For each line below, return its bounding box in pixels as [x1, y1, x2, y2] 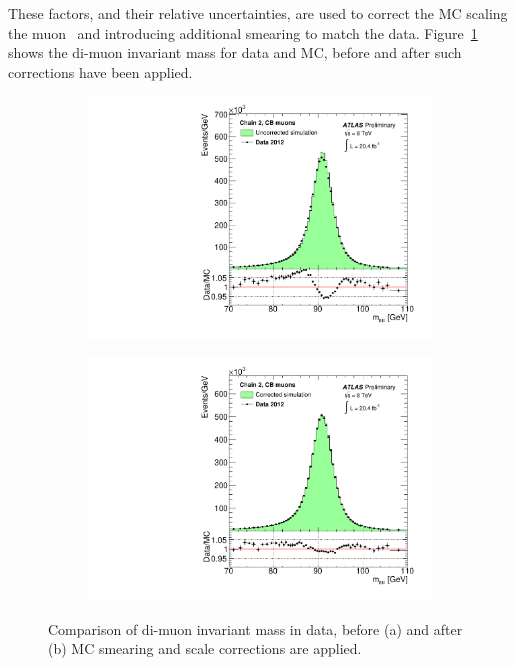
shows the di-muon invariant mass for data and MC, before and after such [8, 42, 462, 63]
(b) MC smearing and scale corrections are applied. [48, 638, 362, 659]
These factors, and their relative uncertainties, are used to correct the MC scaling [8, 3, 508, 23]
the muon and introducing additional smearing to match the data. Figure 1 [8, 22, 478, 43]
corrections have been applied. [8, 61, 193, 82]
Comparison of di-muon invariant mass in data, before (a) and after [48, 618, 463, 639]
